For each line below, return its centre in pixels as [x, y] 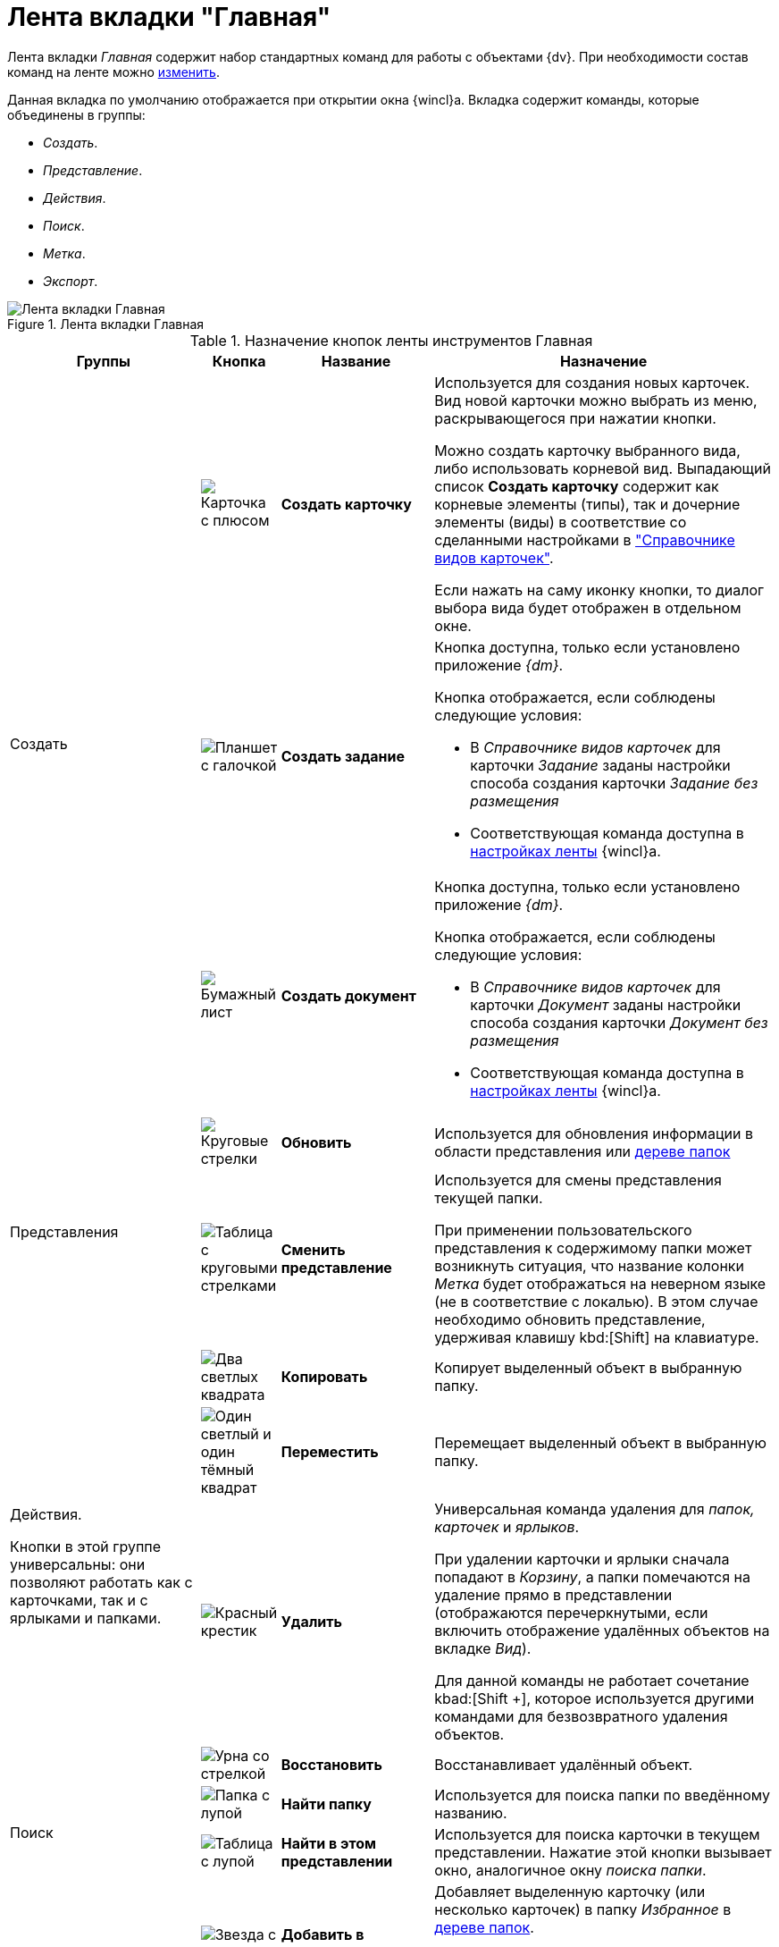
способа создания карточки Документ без [619, 1022]
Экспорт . [71, 281]
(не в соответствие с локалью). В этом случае [596, 1301]
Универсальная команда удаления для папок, [595, 1509]
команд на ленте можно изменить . [113, 72]
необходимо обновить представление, [570, 1319]
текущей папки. [489, 1197]
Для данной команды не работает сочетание [592, 1680]
